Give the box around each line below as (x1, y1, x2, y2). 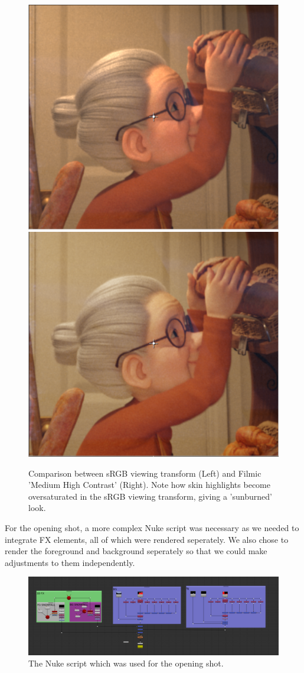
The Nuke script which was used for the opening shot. (28, 657, 224, 669)
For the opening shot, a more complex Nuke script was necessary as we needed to (5, 521, 299, 533)
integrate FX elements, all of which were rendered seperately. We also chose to (5, 533, 289, 545)
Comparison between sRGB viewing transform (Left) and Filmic (28, 467, 261, 479)
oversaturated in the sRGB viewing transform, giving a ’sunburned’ (28, 490, 272, 502)
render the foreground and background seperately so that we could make (5, 545, 267, 557)
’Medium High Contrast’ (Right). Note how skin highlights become (28, 478, 270, 491)
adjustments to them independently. (5, 556, 135, 568)
